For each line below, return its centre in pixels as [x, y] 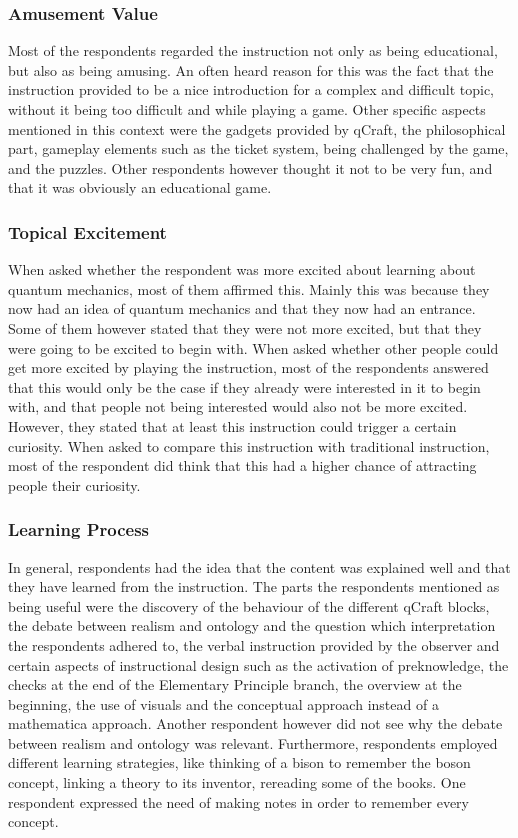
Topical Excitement [87, 231]
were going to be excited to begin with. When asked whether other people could [253, 347]
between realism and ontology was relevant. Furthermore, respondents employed [253, 742]
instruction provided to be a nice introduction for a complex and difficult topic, [251, 89]
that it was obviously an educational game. [140, 187]
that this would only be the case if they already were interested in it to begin [244, 386]
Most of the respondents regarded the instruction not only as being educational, [253, 50]
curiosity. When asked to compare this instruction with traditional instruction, [249, 445]
